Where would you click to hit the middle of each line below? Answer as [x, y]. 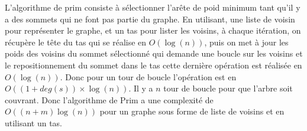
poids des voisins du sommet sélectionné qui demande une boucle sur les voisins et [154, 53]
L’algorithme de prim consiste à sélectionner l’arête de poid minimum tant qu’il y [153, 7]
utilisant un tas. [34, 122]
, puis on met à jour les [246, 42]
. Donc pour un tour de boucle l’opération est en [148, 76]
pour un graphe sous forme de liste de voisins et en [192, 111]
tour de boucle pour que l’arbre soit [228, 88]
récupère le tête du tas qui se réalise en [76, 42]
